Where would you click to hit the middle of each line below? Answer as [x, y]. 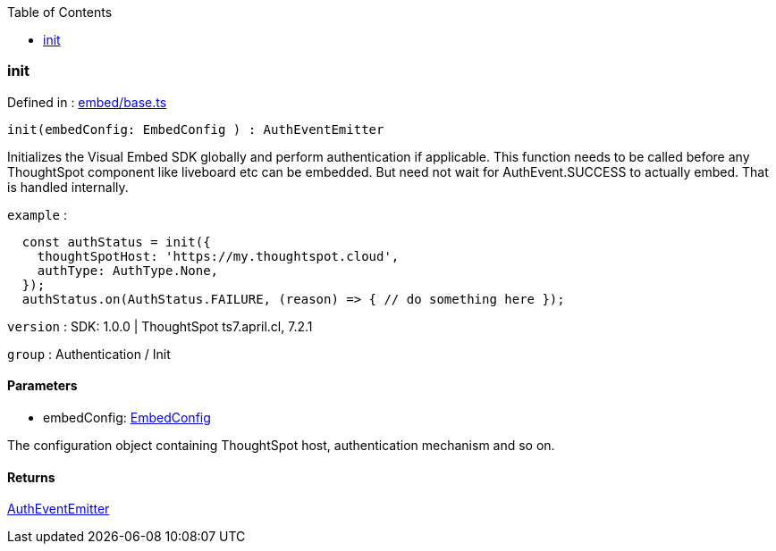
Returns [31, 477]
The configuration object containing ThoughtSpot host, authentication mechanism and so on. [281, 445]
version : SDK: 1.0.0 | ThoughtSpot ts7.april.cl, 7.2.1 [160, 326]
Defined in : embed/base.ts [87, 102]
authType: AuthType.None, [128, 270]
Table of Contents [60, 12]
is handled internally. [68, 187]
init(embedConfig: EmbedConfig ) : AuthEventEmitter [196, 129]
